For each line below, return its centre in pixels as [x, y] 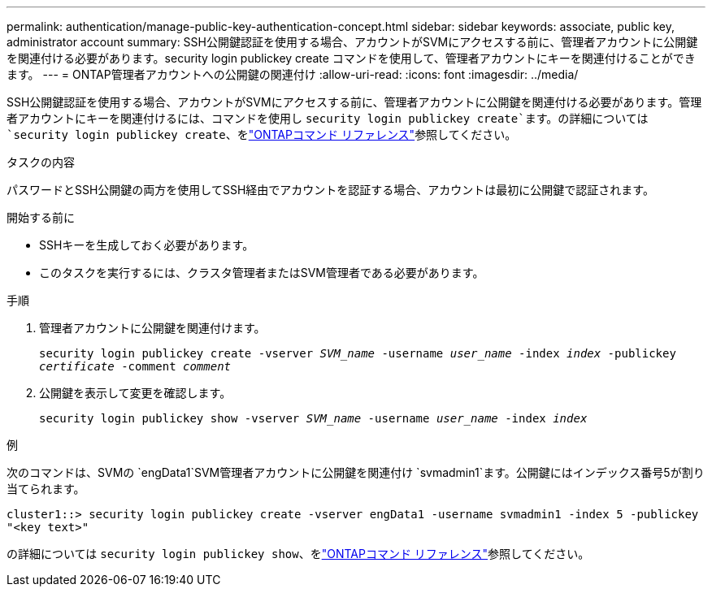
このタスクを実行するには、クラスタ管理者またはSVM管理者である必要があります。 [262, 273]
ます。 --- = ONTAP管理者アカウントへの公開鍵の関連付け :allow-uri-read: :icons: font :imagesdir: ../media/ [293, 74]
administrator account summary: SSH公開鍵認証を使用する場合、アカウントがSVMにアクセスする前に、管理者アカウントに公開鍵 [352, 42]
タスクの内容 [41, 162]
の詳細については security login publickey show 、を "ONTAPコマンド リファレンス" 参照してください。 [298, 554]
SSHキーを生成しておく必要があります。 [147, 245]
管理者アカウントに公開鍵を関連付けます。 [152, 328]
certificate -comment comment [135, 366]
